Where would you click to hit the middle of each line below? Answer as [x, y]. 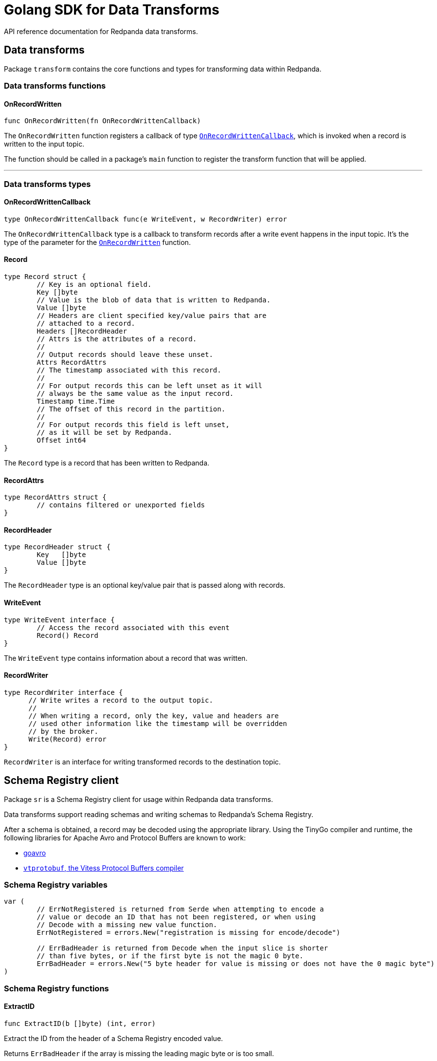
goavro [35, 853]
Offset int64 [61, 440]
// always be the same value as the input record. [135, 393]
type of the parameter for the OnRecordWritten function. [97, 242]
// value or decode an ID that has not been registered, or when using [176, 917]
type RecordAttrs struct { [55, 497]
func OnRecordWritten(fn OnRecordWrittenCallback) [102, 121]
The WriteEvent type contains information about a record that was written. [126, 658]
